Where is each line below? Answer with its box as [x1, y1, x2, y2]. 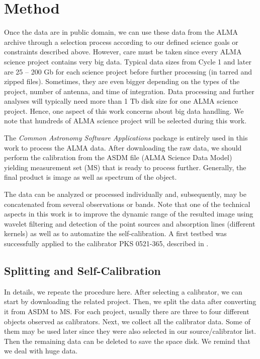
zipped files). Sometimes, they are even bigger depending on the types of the [4, 76, 240, 87]
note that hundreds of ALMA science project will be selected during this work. [4, 115, 247, 126]
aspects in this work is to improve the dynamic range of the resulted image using [4, 208, 253, 219]
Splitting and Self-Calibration [4, 262, 161, 278]
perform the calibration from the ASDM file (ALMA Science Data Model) [4, 152, 232, 163]
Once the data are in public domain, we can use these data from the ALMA [4, 27, 238, 37]
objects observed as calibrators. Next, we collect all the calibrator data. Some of [4, 316, 250, 326]
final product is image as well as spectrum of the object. [4, 172, 177, 182]
